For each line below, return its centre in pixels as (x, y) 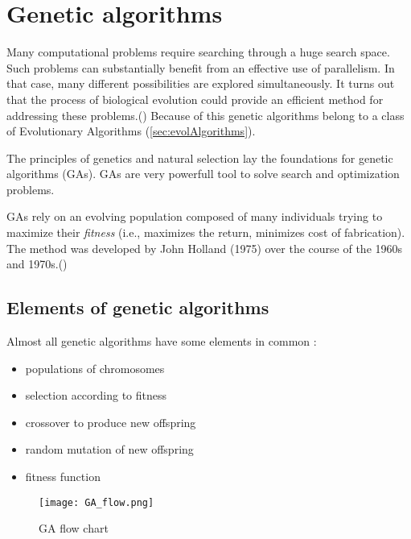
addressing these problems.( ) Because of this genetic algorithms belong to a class (205, 115)
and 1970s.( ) (37, 264)
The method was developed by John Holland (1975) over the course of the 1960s (205, 248)
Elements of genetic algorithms (138, 307)
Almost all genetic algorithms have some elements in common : (162, 341)
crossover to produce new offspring (111, 422)
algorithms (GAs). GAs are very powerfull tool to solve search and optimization (203, 174)
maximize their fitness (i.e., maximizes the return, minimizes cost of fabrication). (206, 232)
